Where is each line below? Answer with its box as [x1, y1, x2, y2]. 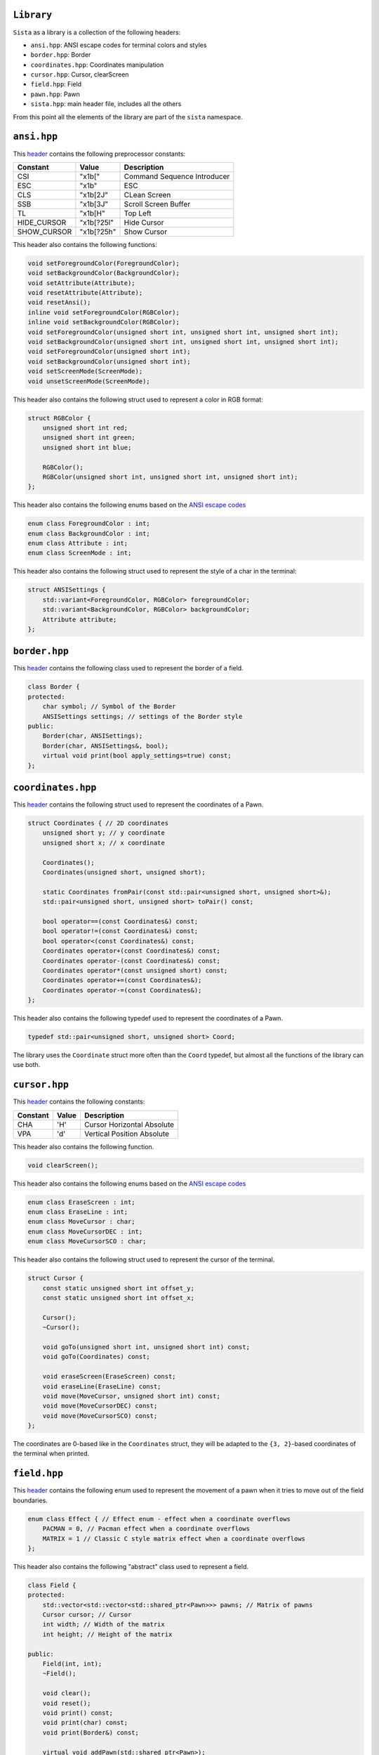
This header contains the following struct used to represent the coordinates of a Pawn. [13, 800, 264, 809]
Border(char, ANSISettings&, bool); [42, 741, 168, 750]
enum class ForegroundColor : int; [27, 519, 150, 528]
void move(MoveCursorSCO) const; [42, 1412, 158, 1419]
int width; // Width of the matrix [42, 1620, 165, 1629]
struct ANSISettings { [27, 586, 106, 594]
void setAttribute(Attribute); [27, 279, 136, 287]
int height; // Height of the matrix [42, 1630, 173, 1638]
